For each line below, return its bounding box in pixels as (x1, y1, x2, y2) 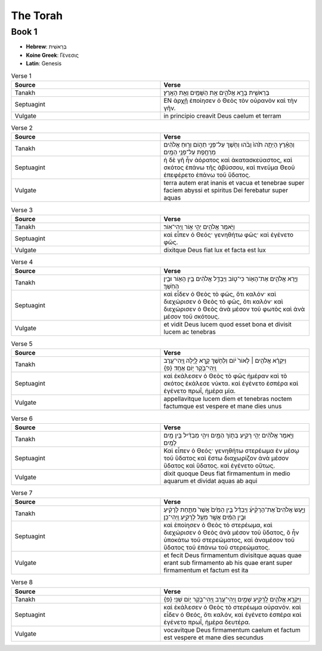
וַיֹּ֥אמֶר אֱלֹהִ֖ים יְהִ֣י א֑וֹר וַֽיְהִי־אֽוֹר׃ (163, 222, 235, 231)
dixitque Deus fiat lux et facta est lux (163, 246, 267, 254)
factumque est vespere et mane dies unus (163, 402, 282, 411)
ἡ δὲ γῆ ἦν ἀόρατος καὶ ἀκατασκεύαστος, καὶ (163, 156, 293, 164)
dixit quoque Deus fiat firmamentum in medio (163, 469, 290, 478)
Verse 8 (11, 578, 33, 586)
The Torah (11, 9, 63, 22)
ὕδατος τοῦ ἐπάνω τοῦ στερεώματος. (163, 543, 271, 552)
